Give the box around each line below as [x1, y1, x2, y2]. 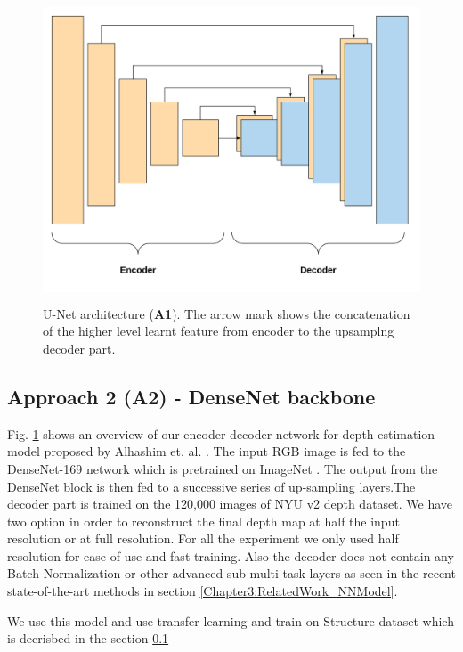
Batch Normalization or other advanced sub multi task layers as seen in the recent [7, 564, 456, 583]
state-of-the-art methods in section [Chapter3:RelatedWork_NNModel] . [7, 582, 398, 600]
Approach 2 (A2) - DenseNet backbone [7, 382, 376, 410]
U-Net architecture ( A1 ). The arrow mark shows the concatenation [43, 304, 410, 322]
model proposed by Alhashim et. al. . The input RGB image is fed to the [7, 442, 406, 460]
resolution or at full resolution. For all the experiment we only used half [7, 529, 399, 548]
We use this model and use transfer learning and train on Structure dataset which [7, 611, 454, 630]
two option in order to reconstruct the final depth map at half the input [7, 511, 400, 530]
